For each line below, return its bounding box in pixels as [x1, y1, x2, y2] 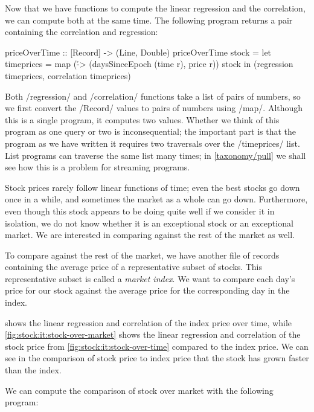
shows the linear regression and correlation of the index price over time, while [5, 316, 292, 329]
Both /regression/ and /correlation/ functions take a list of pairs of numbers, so [5, 89, 301, 102]
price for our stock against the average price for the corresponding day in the [5, 284, 290, 297]
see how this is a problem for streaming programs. [5, 161, 190, 173]
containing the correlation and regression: [5, 25, 158, 38]
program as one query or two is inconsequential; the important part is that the [5, 125, 296, 138]
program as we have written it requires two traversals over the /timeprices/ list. [5, 137, 300, 149]
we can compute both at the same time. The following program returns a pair [5, 13, 293, 26]
